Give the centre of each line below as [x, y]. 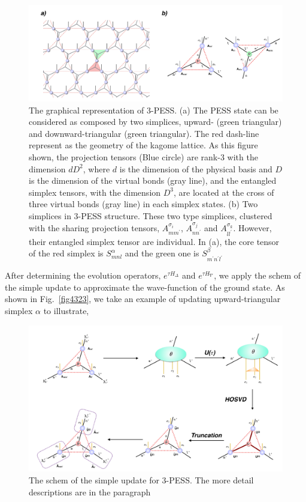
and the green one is [162, 253]
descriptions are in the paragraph [90, 491]
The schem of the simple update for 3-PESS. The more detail [141, 480]
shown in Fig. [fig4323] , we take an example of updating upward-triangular [143, 299]
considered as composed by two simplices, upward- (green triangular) [155, 122]
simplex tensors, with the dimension [95, 192]
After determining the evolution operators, [83, 275]
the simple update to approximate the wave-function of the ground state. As [145, 287]
